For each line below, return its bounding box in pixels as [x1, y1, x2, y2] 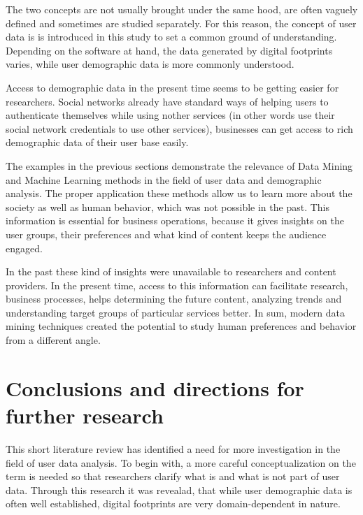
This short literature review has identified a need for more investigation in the [6, 441, 341, 456]
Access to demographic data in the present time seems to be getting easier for [6, 80, 339, 94]
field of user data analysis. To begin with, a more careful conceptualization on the [6, 455, 356, 470]
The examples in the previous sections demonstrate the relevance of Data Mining [6, 158, 353, 173]
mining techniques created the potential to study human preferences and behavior [6, 319, 357, 333]
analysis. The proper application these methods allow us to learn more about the [6, 186, 353, 201]
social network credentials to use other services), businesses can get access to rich [6, 121, 353, 136]
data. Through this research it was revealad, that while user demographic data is [6, 482, 353, 497]
